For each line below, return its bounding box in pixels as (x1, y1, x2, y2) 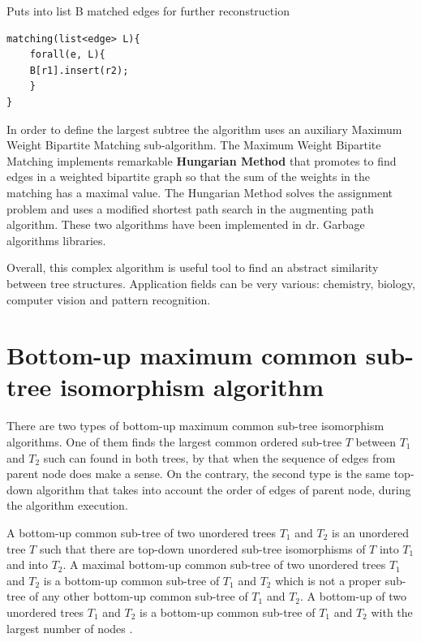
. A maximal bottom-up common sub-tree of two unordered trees (62, 556, 386, 573)
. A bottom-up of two (300, 588, 407, 605)
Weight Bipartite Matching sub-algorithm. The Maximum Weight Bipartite (6, 136, 381, 153)
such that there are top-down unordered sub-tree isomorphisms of (39, 540, 366, 557)
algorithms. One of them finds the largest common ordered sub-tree (6, 433, 342, 450)
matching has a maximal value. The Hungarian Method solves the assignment (6, 183, 393, 200)
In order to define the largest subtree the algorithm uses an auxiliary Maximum (6, 120, 402, 137)
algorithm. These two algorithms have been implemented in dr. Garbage (6, 216, 365, 233)
